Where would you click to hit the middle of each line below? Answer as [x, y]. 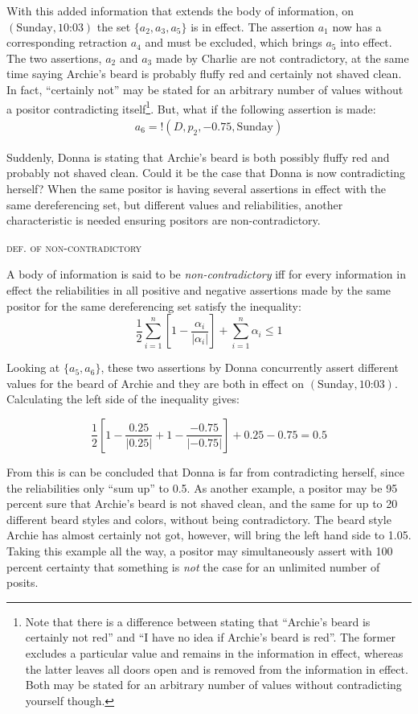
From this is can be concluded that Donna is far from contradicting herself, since [205, 471]
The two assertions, [54, 58]
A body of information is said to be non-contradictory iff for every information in [206, 274]
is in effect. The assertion [253, 26]
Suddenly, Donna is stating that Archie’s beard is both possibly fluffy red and [198, 157]
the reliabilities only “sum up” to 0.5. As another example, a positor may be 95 [202, 487]
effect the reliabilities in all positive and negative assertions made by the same [199, 290]
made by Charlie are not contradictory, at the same [282, 58]
